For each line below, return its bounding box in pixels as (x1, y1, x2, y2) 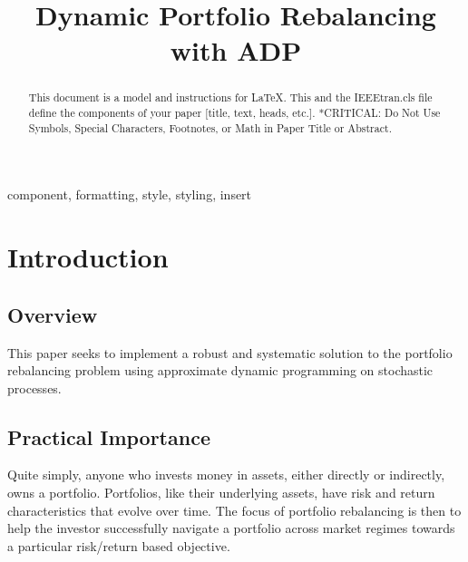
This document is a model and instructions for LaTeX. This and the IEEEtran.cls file (28, 90, 433, 105)
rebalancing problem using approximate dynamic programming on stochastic (7, 361, 434, 380)
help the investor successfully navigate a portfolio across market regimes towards (7, 518, 455, 538)
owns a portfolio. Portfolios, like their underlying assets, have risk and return (7, 483, 435, 502)
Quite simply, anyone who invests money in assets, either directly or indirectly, (7, 465, 445, 484)
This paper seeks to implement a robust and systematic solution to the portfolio (7, 343, 453, 362)
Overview (7, 300, 98, 328)
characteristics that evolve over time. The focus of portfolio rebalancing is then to (7, 500, 462, 519)
